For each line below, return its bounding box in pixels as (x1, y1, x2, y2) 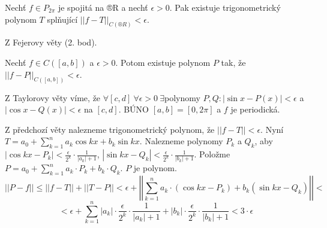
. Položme (194, 148, 230, 160)
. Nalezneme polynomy (139, 135, 223, 147)
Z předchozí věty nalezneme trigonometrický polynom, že (5, 123, 215, 135)
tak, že (221, 56, 246, 69)
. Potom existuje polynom (115, 56, 211, 69)
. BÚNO (118, 103, 149, 115)
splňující (47, 13, 78, 25)
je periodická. (230, 103, 280, 115)
